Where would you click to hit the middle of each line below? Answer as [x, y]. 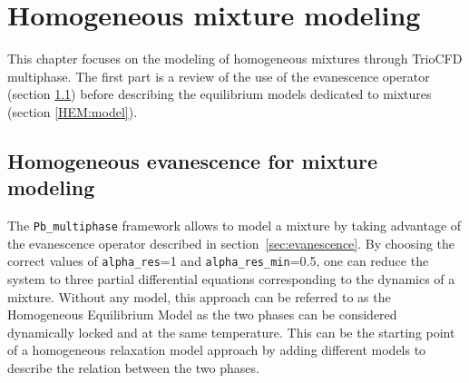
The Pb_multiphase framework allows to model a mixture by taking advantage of [234, 226]
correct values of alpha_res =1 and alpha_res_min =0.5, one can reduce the [218, 261]
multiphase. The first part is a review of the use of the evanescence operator [219, 76]
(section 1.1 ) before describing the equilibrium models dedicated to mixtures [220, 94]
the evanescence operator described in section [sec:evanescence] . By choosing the [231, 243]
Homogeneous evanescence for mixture [192, 160]
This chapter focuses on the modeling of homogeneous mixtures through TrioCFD [235, 59]
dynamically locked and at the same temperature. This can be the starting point [231, 332]
